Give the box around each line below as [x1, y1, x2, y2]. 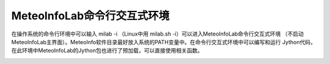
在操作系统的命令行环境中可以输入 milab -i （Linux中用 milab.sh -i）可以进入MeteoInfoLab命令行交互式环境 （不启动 [11, 30, 304, 37]
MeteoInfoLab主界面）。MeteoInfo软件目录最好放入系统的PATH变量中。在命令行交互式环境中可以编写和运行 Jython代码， [11, 38, 316, 45]
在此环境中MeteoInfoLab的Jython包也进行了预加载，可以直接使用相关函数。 [11, 47, 203, 54]
